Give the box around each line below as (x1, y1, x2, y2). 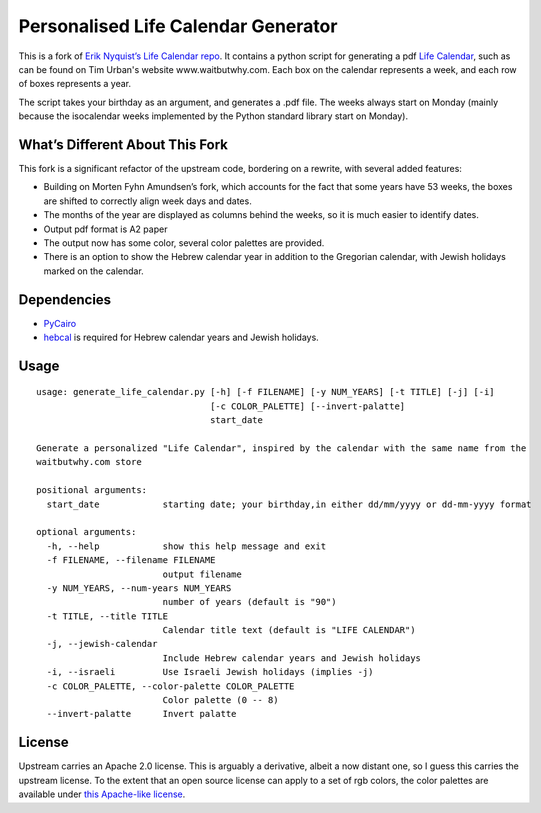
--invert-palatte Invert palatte (46, 708, 237, 720)
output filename (162, 568, 242, 580)
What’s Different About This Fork (18, 136, 229, 153)
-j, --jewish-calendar (46, 638, 158, 650)
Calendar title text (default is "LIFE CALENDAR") (162, 625, 416, 636)
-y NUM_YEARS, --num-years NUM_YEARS (46, 582, 232, 594)
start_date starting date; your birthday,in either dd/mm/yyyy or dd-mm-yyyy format (46, 498, 532, 510)
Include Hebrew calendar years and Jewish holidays (162, 652, 422, 664)
